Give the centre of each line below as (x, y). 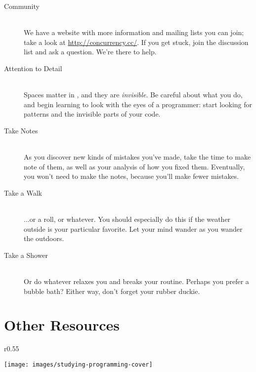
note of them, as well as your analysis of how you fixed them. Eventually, (134, 166)
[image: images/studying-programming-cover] (78, 364)
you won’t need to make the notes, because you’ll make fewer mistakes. (131, 176)
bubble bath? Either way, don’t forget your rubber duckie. (112, 291)
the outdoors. (44, 238)
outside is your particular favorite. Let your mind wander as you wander (133, 228)
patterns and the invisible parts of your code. (92, 114)
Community (22, 6)
